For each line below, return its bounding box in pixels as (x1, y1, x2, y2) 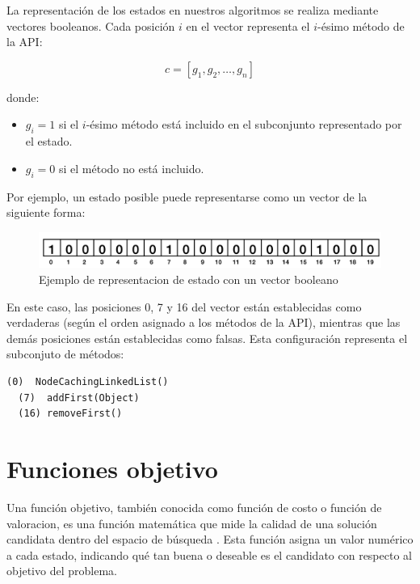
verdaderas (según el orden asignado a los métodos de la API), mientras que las (6, 314, 401, 331)
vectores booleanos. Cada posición (6, 17, 175, 34)
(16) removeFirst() (18, 408, 123, 420)
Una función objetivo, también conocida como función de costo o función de (6, 498, 382, 515)
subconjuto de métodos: (6, 345, 124, 362)
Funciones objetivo (6, 452, 218, 485)
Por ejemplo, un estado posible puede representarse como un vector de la (6, 188, 367, 205)
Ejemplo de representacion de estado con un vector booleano (39, 271, 338, 288)
